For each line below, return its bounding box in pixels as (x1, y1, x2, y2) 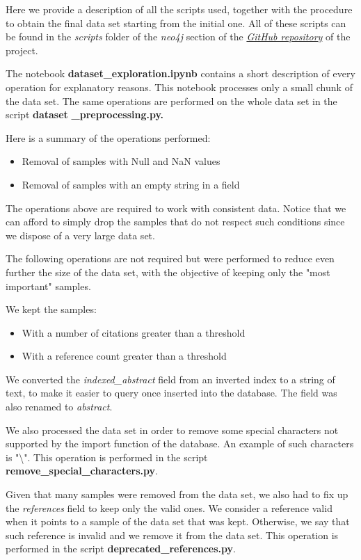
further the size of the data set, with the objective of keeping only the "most (6, 264, 330, 279)
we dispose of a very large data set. (6, 227, 155, 242)
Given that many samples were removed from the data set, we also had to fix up (6, 487, 348, 502)
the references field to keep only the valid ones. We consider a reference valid (6, 500, 332, 515)
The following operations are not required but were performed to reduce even (6, 251, 335, 266)
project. (6, 42, 38, 57)
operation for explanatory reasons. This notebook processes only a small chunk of (6, 79, 353, 94)
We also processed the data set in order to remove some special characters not (6, 422, 339, 437)
